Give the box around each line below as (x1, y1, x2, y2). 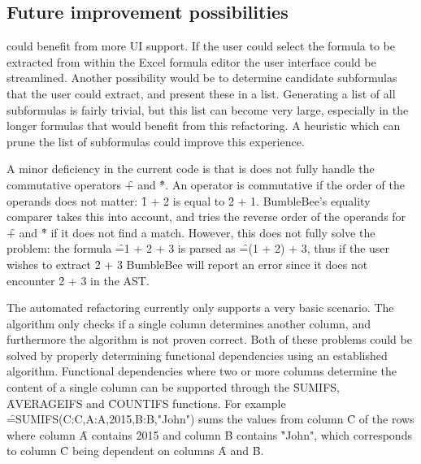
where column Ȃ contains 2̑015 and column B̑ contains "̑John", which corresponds (7, 426, 412, 443)
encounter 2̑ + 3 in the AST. (7, 271, 150, 288)
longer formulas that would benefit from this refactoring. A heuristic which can (7, 117, 401, 134)
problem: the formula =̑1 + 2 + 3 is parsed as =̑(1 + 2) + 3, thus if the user (7, 240, 390, 257)
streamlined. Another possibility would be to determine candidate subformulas (7, 69, 397, 86)
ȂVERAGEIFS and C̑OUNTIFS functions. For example (7, 394, 286, 411)
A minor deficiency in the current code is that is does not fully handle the (7, 160, 375, 177)
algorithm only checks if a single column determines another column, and (7, 314, 371, 332)
